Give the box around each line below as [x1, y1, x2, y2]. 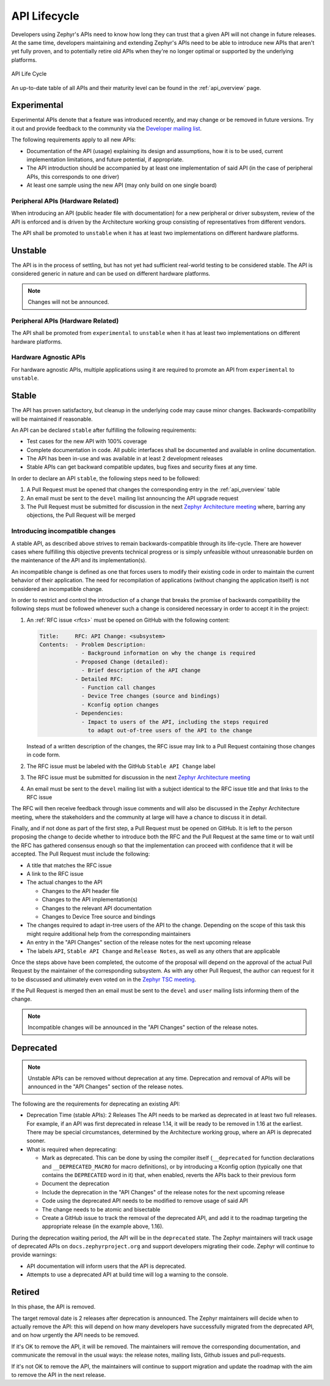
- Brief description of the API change [81, 667, 201, 674]
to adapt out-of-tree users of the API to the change [87, 726, 252, 734]
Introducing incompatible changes [11, 527, 116, 535]
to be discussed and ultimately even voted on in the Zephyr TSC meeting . [11, 976, 197, 983]
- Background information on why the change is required [81, 650, 256, 657]
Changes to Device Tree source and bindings [42, 913, 156, 920]
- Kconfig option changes [81, 701, 159, 708]
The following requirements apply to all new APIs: [11, 136, 136, 143]
